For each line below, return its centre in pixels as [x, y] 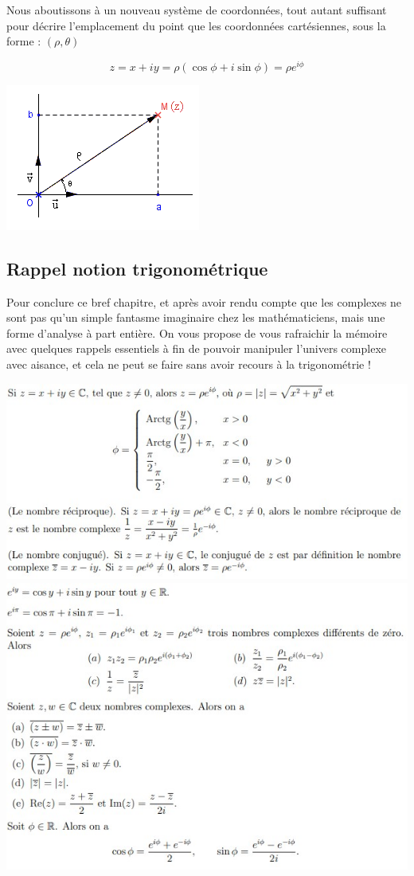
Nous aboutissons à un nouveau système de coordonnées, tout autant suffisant [197, 10]
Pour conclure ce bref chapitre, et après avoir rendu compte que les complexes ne [204, 301]
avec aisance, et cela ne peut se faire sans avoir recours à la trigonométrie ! [189, 364]
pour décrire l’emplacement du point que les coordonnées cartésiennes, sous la [196, 25]
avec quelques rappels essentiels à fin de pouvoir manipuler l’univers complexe [196, 348]
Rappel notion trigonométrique [137, 268]
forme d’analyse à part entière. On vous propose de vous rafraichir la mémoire [197, 332]
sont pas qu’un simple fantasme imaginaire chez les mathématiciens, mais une [196, 317]
